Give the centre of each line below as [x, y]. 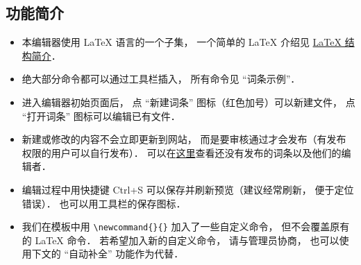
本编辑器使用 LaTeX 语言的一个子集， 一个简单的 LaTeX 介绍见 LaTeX [182, 42]
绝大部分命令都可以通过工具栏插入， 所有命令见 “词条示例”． [161, 79]
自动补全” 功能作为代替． [126, 254]
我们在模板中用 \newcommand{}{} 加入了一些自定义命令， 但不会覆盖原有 [186, 226]
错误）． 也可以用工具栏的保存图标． [104, 203]
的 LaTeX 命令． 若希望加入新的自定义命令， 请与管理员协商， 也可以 [180, 240]
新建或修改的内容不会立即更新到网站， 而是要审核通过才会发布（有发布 [184, 139]
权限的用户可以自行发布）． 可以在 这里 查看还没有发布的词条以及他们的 [182, 152]
